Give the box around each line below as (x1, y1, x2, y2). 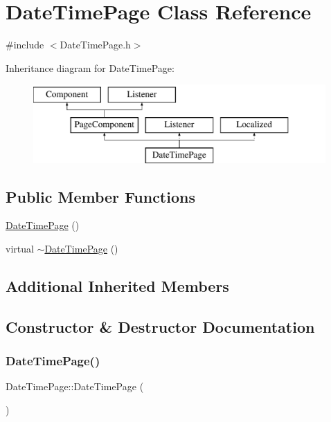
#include (6, 37, 44, 52)
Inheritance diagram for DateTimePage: (6, 60, 175, 75)
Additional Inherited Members (6, 275, 229, 297)
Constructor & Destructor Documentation (6, 315, 315, 337)
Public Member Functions (6, 185, 195, 207)
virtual (6, 241, 34, 256)
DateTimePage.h (60, 37, 131, 52)
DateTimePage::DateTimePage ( (6, 379, 144, 394)
